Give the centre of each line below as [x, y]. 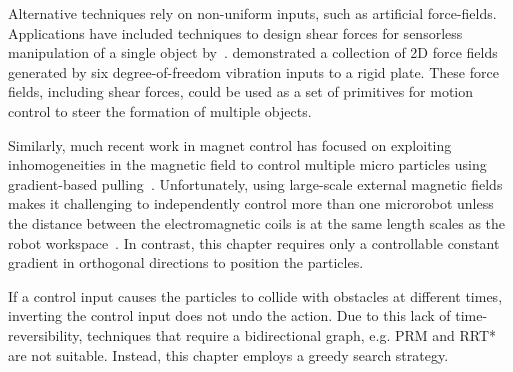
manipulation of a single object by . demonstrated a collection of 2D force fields [253, 52]
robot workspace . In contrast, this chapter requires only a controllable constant [254, 242]
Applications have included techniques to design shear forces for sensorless [235, 32]
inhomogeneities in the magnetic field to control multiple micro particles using [247, 164]
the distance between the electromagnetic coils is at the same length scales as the [257, 222]
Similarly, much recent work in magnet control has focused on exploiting [230, 144]
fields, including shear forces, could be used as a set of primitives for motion [241, 91]
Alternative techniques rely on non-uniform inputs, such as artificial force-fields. [252, 13]
